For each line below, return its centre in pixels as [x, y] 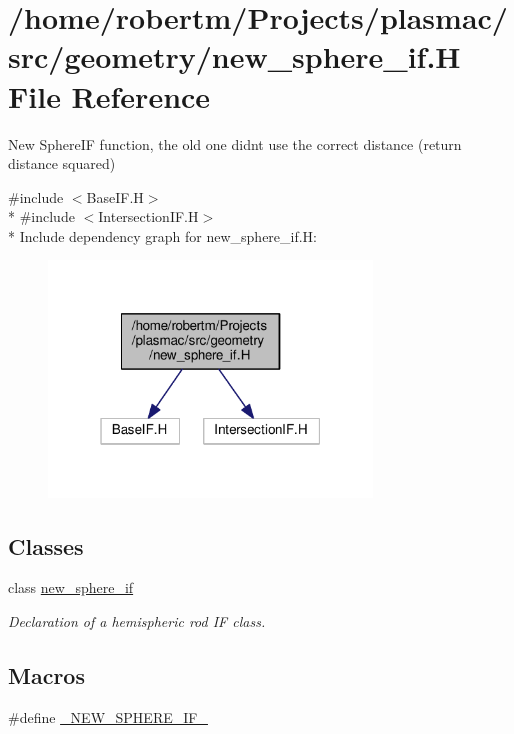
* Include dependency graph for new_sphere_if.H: [163, 235]
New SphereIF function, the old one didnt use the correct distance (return [235, 143]
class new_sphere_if [71, 587]
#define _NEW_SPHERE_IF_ [108, 716]
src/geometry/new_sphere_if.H [234, 56]
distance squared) [62, 163]
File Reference [109, 95]
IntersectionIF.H [148, 216]
